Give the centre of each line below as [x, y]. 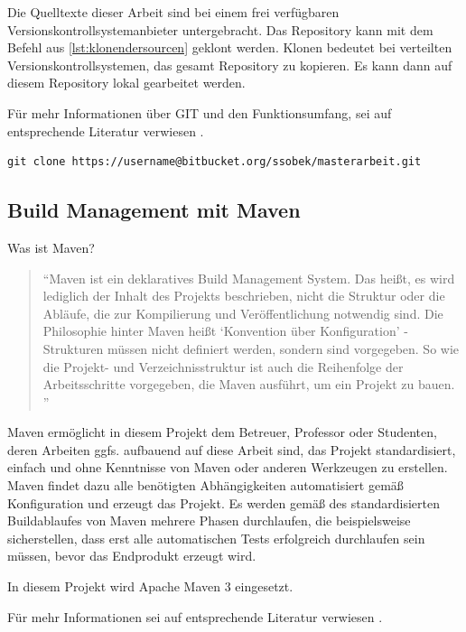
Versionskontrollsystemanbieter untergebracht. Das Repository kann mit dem [220, 29]
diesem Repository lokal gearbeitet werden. [126, 83]
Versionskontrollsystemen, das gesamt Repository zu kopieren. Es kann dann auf [230, 65]
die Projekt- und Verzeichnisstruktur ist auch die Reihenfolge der [223, 366]
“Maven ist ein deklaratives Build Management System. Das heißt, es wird [249, 278]
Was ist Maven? [51, 247]
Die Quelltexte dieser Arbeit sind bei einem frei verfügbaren [173, 12]
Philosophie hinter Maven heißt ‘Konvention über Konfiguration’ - [225, 331]
